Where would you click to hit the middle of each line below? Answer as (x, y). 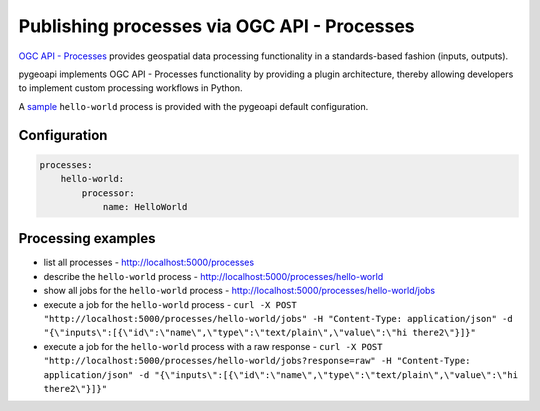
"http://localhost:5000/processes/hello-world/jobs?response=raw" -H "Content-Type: (257, 361)
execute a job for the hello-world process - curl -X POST (170, 304)
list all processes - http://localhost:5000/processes (149, 262)
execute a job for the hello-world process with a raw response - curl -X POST (213, 346)
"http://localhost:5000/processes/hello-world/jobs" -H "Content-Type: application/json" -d (278, 318)
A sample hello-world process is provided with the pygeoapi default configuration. (193, 106)
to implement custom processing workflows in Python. (131, 88)
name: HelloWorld (145, 206)
